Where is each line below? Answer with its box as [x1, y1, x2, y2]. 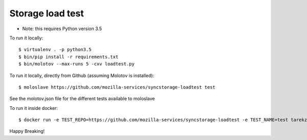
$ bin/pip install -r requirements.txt [18, 54, 119, 60]
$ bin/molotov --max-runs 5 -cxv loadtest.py [18, 61, 135, 67]
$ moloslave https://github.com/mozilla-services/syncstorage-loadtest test [18, 84, 216, 90]
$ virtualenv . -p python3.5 [18, 46, 92, 53]
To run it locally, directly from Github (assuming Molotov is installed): [9, 72, 155, 79]
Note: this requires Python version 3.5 [22, 26, 102, 32]
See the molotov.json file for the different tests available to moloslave [9, 96, 155, 102]
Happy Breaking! [9, 128, 45, 134]
